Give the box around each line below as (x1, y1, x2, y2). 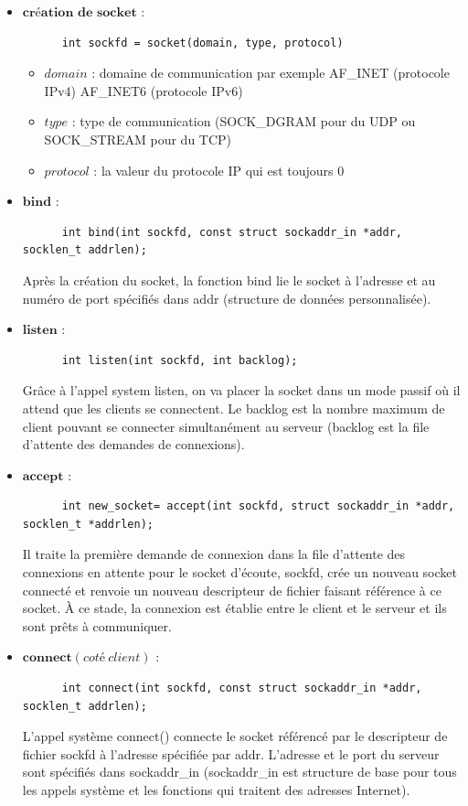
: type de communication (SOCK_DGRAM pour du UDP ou (71, 112, 416, 131)
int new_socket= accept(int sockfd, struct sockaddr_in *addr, (61, 500, 455, 513)
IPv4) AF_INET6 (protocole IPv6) (44, 81, 243, 100)
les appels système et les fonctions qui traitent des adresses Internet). (22, 780, 410, 799)
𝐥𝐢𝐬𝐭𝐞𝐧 (22, 324, 58, 338)
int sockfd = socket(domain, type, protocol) (61, 36, 344, 49)
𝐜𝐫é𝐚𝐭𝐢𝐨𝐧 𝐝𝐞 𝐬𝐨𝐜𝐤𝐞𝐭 (22, 6, 137, 19)
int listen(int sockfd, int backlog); (61, 353, 298, 367)
